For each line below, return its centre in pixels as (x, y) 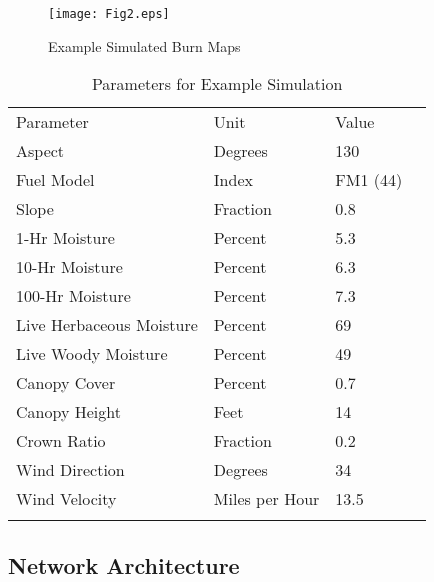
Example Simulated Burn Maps (144, 45)
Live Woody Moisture (92, 354)
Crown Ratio (61, 441)
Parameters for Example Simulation (217, 84)
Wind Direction (70, 470)
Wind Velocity (66, 499)
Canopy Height (68, 412)
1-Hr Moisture (65, 238)
